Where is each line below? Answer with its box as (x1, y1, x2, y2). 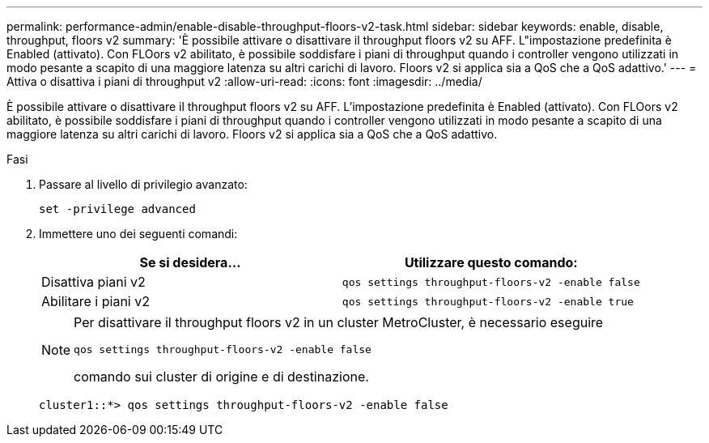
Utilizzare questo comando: (404, 254, 578, 270)
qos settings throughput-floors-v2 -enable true (342, 295, 634, 308)
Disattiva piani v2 (41, 274, 146, 290)
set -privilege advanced (39, 202, 196, 215)
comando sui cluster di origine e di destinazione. (74, 368, 369, 385)
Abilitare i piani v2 (41, 293, 150, 309)
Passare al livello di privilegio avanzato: (39, 177, 248, 191)
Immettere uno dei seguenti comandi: (39, 227, 238, 241)
